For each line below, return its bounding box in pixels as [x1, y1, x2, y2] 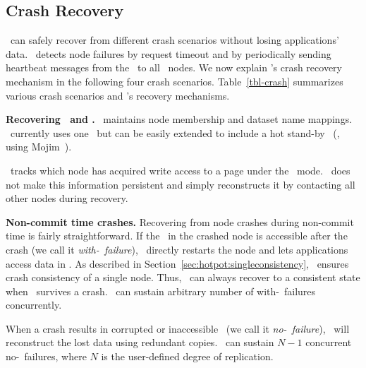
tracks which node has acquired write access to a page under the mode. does [10, 162, 350, 177]
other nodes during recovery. [6, 191, 128, 206]
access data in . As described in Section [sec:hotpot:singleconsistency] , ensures [6, 256, 349, 271]
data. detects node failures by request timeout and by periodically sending [6, 46, 331, 61]
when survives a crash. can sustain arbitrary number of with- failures [6, 283, 316, 298]
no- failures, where [6, 349, 87, 364]
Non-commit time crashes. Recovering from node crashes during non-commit [6, 214, 354, 229]
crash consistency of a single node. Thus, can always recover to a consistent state [6, 270, 360, 285]
